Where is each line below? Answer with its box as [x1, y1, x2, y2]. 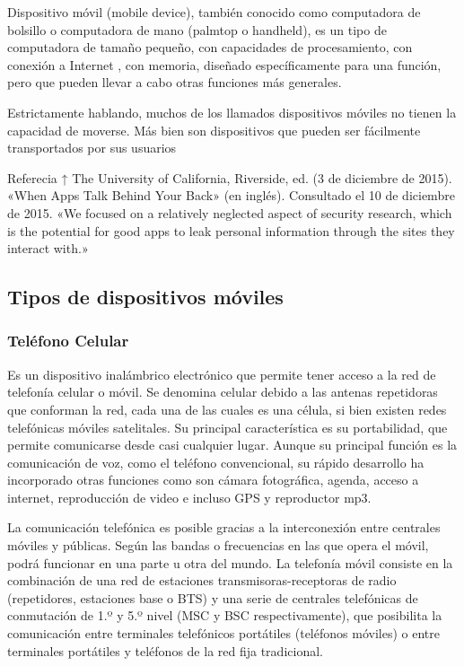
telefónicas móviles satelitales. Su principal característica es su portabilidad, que [7, 417, 448, 436]
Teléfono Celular [7, 329, 129, 352]
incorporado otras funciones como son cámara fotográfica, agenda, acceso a [7, 470, 419, 489]
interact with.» [7, 239, 89, 258]
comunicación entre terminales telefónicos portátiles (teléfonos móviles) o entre [7, 624, 440, 643]
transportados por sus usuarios [7, 138, 177, 157]
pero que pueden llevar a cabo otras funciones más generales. [7, 73, 342, 92]
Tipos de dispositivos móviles [7, 283, 284, 311]
